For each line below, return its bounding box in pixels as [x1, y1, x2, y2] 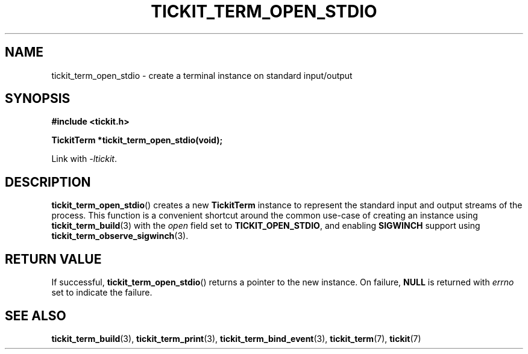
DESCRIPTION [5, 174, 91, 190]
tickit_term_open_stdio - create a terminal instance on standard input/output [51, 70, 353, 81]
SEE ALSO [5, 308, 66, 323]
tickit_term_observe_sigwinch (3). [51, 231, 189, 241]
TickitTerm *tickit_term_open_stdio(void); [51, 135, 223, 146]
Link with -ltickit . [51, 154, 118, 164]
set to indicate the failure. [51, 287, 152, 298]
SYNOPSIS [5, 91, 71, 107]
